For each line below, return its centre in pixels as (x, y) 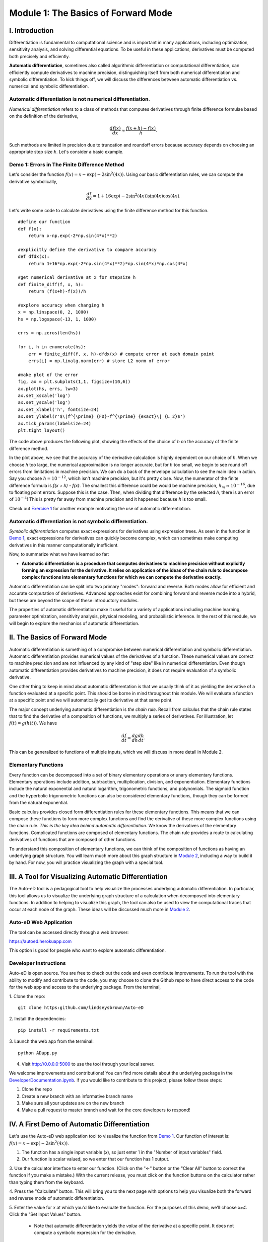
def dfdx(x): (34, 257)
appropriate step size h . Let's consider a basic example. (66, 152)
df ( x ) (115, 128)
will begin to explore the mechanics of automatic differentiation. (74, 623)
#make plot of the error (48, 375)
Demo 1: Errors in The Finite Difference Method (67, 165)
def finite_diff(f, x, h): (51, 284)
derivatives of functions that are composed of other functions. (73, 840)
